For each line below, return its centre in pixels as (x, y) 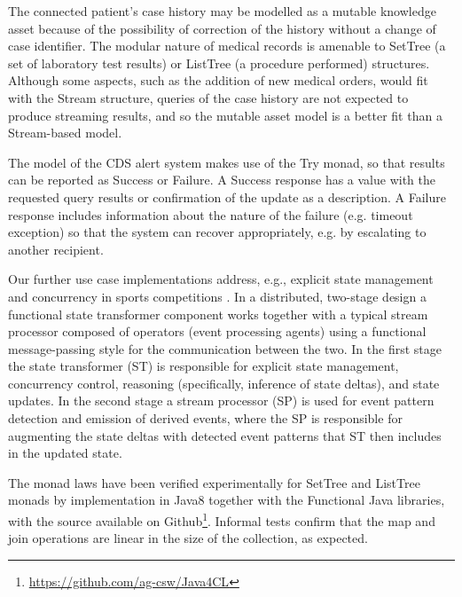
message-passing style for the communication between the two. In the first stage (225, 348)
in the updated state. (65, 453)
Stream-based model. (65, 133)
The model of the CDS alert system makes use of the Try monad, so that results (227, 162)
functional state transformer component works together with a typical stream (218, 314)
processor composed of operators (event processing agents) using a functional (217, 331)
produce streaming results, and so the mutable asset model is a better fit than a (225, 115)
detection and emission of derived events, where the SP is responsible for (205, 418)
